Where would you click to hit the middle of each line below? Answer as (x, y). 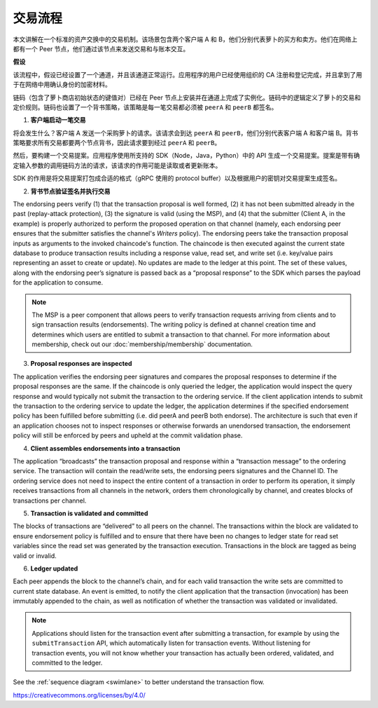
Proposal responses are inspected (81, 364)
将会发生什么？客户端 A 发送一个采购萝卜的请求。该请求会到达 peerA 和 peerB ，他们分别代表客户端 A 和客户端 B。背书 (185, 132)
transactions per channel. (50, 501)
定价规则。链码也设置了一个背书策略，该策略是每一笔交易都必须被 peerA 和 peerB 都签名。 (145, 107)
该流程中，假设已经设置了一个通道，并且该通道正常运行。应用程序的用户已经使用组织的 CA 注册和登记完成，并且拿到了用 (188, 74)
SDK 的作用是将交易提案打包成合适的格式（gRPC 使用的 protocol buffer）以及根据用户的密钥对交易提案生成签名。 (177, 178)
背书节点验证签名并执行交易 (70, 191)
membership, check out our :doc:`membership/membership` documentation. (142, 344)
